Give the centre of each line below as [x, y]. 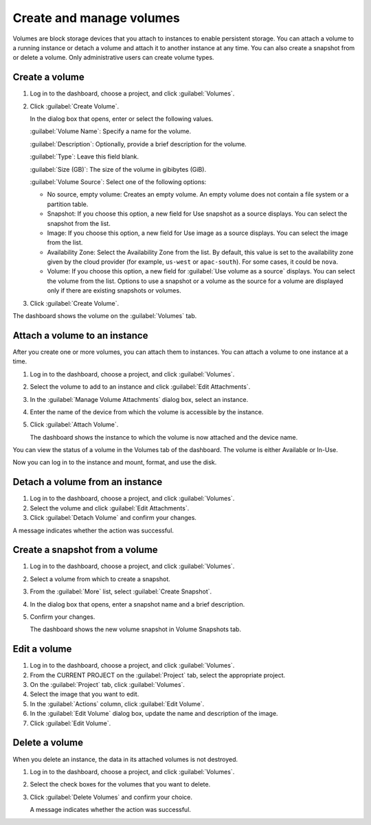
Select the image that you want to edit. [85, 694]
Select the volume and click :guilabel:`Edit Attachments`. [110, 508]
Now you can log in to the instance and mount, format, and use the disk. [115, 462]
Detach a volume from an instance [88, 482]
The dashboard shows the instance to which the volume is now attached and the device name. [164, 437]
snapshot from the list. [79, 223]
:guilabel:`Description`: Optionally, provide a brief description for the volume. [138, 144]
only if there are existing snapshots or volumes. [114, 291]
